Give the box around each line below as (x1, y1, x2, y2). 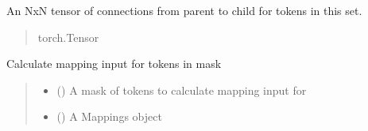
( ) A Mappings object (56, 108, 162, 125)
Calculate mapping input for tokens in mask (6, 55, 222, 72)
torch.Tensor (37, 28, 99, 45)
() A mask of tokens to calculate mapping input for (56, 81, 307, 98)
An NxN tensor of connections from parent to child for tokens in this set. (6, 2, 362, 18)
